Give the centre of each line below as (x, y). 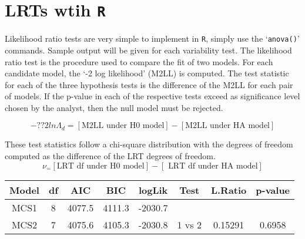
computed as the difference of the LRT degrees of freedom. (110, 156)
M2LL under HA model (228, 126)
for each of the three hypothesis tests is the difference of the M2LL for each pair (149, 84)
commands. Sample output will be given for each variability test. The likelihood (148, 50)
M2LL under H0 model (123, 126)
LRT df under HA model (213, 166)
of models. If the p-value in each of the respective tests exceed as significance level (152, 96)
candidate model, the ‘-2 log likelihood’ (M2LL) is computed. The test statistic (147, 73)
